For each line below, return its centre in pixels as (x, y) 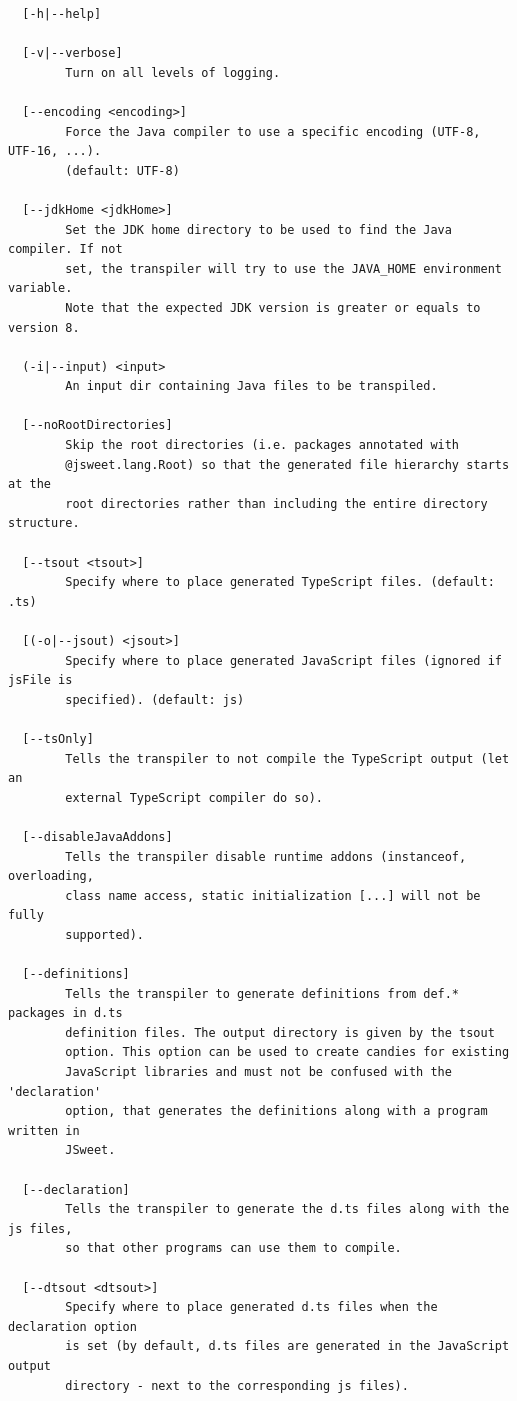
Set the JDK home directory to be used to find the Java (258, 229)
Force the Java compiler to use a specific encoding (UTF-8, (273, 131)
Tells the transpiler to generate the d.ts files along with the (287, 1209)
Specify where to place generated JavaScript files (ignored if (283, 660)
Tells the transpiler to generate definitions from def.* (262, 993)
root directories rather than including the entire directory (276, 503)
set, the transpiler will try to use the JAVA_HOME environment (283, 268)
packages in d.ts (65, 1013)
